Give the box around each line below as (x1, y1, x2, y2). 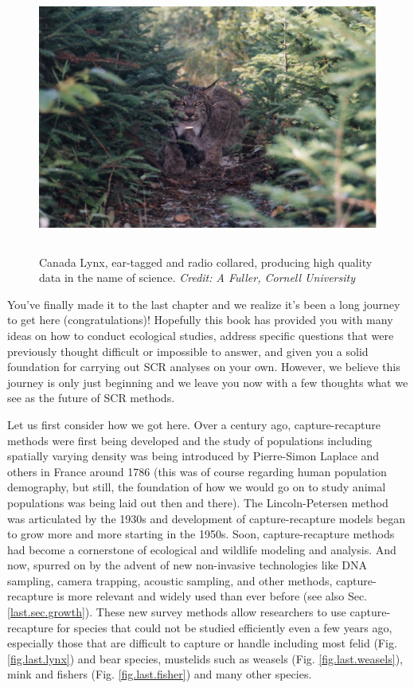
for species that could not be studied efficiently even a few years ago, (57, 619, 393, 635)
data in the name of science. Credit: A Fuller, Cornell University (39, 269, 355, 286)
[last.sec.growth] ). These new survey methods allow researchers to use (7, 604, 346, 620)
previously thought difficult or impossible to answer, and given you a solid (7, 342, 369, 359)
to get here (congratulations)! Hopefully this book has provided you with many (7, 311, 393, 328)
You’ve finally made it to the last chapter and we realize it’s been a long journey (7, 295, 400, 312)
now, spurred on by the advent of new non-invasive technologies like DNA (7, 557, 367, 573)
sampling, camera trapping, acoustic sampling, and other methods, (7, 572, 333, 588)
